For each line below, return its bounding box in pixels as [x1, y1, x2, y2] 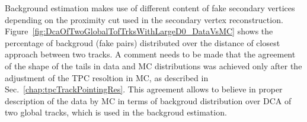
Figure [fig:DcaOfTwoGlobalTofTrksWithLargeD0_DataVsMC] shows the [5, 25, 273, 37]
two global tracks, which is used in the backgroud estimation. [5, 106, 227, 118]
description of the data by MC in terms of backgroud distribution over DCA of [5, 94, 292, 107]
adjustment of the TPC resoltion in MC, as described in [5, 71, 209, 84]
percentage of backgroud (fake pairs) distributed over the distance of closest [5, 36, 280, 49]
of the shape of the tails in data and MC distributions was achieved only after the [5, 59, 302, 72]
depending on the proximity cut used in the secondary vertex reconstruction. [5, 13, 283, 25]
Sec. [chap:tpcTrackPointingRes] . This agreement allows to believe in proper [5, 83, 283, 95]
